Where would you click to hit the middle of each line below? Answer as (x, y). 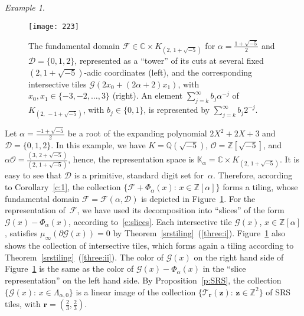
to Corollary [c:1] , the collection (63, 187)
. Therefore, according (253, 175)
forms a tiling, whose (260, 187)
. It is (290, 159)
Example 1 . (25, 7)
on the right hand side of (239, 257)
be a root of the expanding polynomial (137, 133)
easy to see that (33, 175)
